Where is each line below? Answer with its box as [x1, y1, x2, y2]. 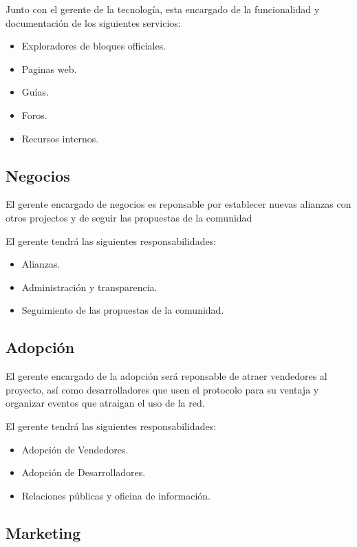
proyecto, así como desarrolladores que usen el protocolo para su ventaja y [6, 382, 319, 396]
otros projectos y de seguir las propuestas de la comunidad [6, 210, 252, 224]
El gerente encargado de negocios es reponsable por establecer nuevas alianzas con [6, 197, 351, 211]
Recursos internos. [21, 131, 99, 145]
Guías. [21, 85, 49, 99]
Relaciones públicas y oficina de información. [21, 488, 210, 502]
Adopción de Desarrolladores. [21, 465, 146, 480]
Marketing [6, 522, 81, 543]
